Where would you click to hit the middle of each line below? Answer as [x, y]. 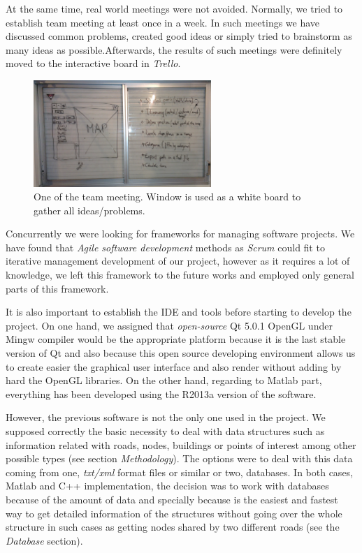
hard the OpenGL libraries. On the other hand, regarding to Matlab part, [164, 380]
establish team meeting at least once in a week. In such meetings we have [163, 22]
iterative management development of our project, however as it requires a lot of [178, 261]
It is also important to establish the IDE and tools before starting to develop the [179, 312]
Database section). [44, 540]
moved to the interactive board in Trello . [93, 63]
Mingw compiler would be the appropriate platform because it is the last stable [176, 339]
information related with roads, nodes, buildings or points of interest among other [181, 444]
